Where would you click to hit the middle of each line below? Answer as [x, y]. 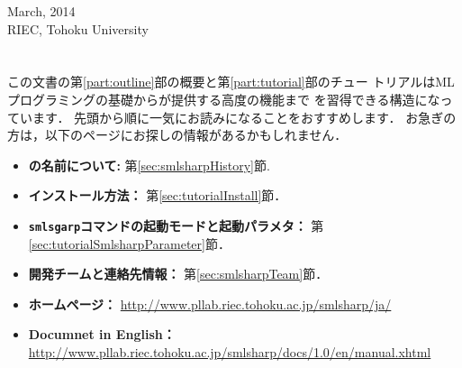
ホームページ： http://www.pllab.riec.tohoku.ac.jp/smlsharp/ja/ [210, 304]
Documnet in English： [102, 334]
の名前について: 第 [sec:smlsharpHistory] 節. [149, 165]
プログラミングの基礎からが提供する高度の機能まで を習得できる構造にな [224, 99]
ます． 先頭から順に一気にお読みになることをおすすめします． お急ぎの [244, 117]
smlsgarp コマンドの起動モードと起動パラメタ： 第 [176, 225]
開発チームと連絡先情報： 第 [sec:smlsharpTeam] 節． [178, 274]
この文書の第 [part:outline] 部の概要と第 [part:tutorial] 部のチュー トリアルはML [231, 82]
